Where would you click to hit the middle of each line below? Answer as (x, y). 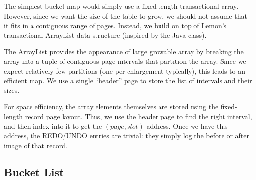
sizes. (12, 90)
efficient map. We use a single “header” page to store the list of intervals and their (128, 80)
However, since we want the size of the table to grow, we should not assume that (126, 15)
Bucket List (34, 171)
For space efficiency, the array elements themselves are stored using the (111, 106)
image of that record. (36, 145)
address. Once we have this (187, 126)
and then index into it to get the (53, 126)
